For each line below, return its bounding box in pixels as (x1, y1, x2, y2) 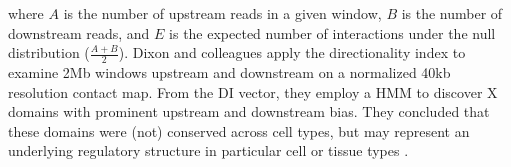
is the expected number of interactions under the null (169, 22, 496, 43)
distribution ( (8, 42, 90, 63)
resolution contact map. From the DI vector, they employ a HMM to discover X (8, 81, 498, 102)
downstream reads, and (8, 22, 150, 43)
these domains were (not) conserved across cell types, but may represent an (8, 120, 470, 141)
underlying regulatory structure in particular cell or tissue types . (8, 140, 409, 161)
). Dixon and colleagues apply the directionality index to (118, 42, 466, 63)
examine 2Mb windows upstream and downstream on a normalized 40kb (8, 62, 451, 83)
